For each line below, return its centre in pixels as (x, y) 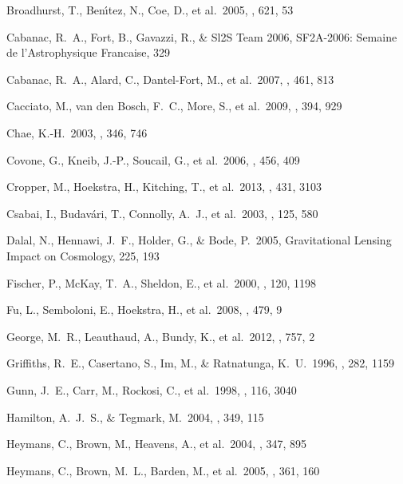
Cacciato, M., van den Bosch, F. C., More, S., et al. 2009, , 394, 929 (174, 106)
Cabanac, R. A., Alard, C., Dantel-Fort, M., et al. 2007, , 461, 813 (170, 79)
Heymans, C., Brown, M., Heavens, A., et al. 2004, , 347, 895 (157, 444)
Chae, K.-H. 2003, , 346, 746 (77, 132)
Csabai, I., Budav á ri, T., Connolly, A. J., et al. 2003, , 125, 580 (162, 213)
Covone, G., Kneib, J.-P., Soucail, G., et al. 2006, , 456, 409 (153, 159)
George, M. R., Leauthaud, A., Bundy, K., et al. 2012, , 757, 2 (161, 336)
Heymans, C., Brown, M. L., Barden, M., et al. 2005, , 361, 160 (163, 470)
